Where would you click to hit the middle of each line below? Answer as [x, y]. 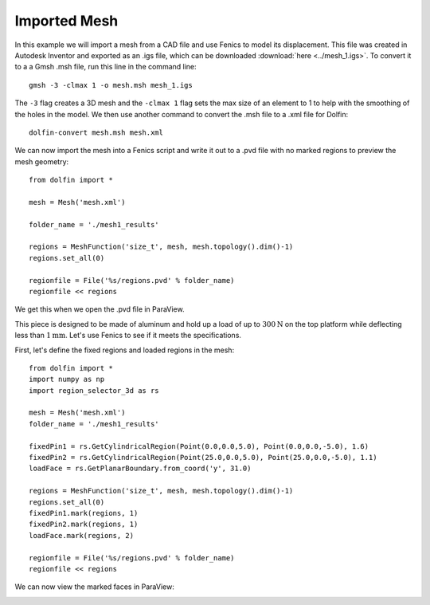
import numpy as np [67, 379]
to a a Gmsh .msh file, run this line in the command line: [106, 67]
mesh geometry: [42, 161]
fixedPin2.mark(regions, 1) [84, 524]
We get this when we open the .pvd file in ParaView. [100, 309]
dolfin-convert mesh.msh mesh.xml [96, 132]
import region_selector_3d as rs [94, 390]
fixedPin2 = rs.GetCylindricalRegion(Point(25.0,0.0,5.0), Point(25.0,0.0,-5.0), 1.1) [203, 458]
